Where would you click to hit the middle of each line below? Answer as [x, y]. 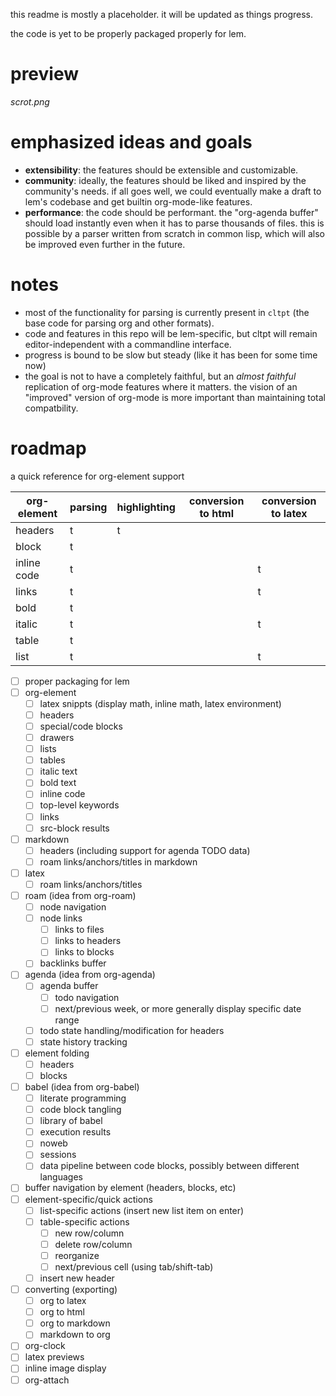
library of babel [71, 1121]
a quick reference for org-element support [97, 476]
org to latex [63, 1301]
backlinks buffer [73, 963]
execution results [75, 1132]
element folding [57, 1053]
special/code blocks [81, 726]
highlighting [146, 507]
